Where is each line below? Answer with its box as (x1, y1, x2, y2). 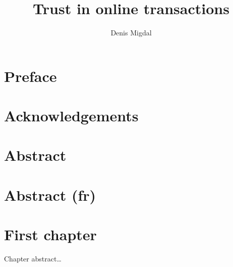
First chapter (4, 224, 97, 245)
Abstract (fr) (4, 184, 96, 205)
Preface (4, 65, 57, 86)
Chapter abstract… (4, 253, 62, 264)
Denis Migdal (110, 27, 152, 38)
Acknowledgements (4, 105, 139, 126)
